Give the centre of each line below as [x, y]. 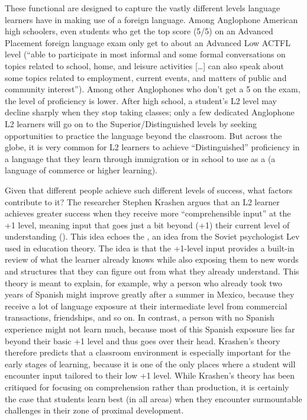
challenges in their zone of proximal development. [94, 410]
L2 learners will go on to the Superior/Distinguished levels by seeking [131, 123]
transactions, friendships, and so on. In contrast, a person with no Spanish [140, 317]
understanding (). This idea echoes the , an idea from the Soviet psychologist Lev [152, 236]
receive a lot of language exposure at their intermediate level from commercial [146, 306]
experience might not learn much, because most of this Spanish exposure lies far [150, 329]
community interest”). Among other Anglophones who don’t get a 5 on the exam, [153, 89]
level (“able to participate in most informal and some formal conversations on [145, 54]
